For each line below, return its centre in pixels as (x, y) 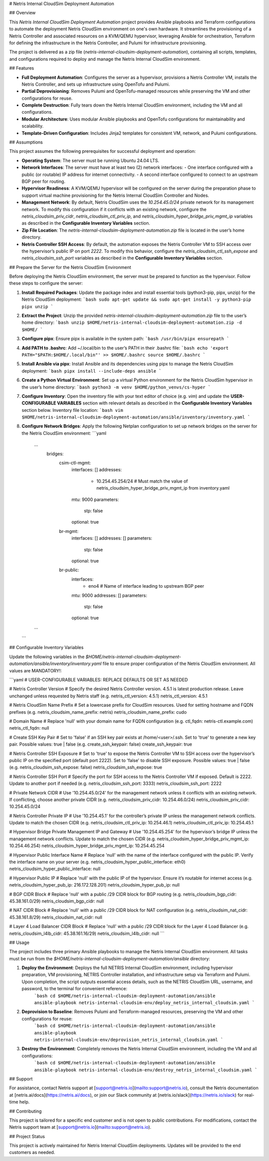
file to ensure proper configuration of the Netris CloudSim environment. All (179, 664)
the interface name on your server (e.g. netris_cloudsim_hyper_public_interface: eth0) (97, 862)
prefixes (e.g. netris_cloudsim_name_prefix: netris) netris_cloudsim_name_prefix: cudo (98, 712)
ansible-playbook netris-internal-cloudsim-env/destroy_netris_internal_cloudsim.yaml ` (146, 1070)
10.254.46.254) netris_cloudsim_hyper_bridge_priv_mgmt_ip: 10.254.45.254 (87, 846)
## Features (22, 68)
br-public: (69, 570)
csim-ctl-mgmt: (75, 463)
